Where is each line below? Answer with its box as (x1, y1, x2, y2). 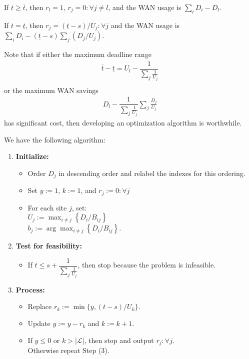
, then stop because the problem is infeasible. (77, 259, 216, 270)
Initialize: (15, 151, 49, 161)
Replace (27, 301, 52, 311)
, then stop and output (84, 334, 154, 345)
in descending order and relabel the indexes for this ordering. (58, 167, 245, 178)
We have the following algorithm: (4, 134, 105, 144)
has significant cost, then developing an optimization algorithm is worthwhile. (4, 117, 242, 128)
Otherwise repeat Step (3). (27, 345, 109, 355)
